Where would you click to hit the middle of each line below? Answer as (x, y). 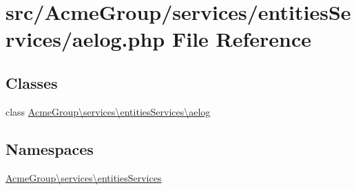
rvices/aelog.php (85, 39)
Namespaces (50, 148)
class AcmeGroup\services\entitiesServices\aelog (108, 111)
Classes (32, 82)
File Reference (242, 39)
